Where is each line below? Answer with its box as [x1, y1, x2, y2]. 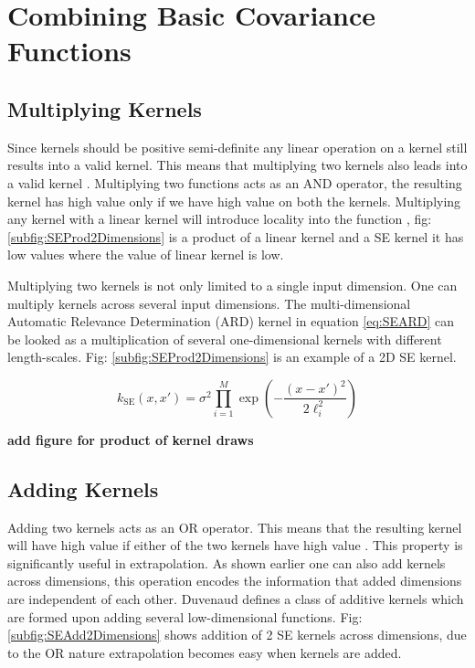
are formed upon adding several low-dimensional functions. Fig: [7, 607, 363, 626]
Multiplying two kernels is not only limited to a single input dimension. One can [7, 275, 458, 294]
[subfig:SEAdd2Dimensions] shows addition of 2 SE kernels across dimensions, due [7, 625, 467, 644]
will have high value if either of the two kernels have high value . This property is [7, 535, 463, 555]
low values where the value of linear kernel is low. [7, 245, 284, 264]
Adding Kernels [7, 474, 159, 503]
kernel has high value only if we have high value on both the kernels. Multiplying [7, 191, 461, 210]
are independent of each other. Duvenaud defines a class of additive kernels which [7, 589, 464, 609]
